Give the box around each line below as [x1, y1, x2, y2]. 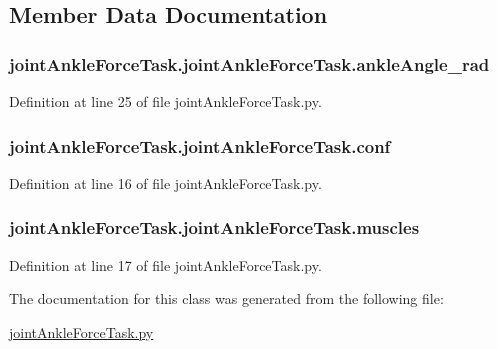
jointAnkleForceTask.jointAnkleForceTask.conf [9, 133, 391, 158]
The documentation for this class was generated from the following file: [9, 288, 444, 309]
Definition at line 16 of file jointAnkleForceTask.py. [9, 172, 322, 193]
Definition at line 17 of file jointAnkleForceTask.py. [9, 254, 322, 275]
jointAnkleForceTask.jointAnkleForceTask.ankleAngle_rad [9, 51, 490, 76]
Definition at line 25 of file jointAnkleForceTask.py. [9, 91, 322, 111]
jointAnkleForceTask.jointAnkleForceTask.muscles [9, 215, 420, 240]
